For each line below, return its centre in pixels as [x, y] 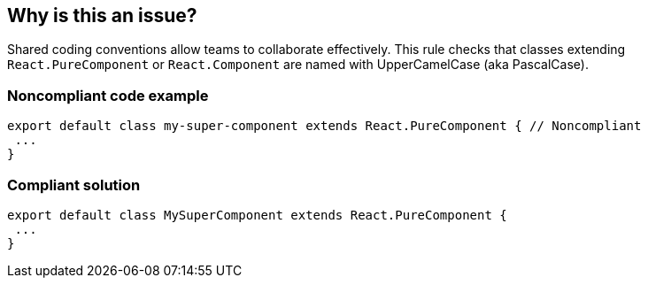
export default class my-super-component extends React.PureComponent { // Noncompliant [324, 126]
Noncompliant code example [108, 95]
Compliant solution [74, 185]
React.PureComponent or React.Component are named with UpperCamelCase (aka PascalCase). [298, 65]
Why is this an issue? [102, 15]
